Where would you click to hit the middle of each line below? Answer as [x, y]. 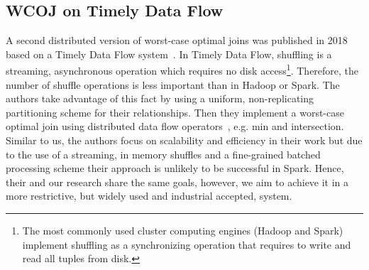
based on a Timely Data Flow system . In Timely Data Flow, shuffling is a [169, 54]
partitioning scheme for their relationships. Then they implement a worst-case [175, 112]
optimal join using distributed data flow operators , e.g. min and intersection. [175, 126]
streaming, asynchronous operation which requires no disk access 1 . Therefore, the [182, 70]
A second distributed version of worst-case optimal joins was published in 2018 [177, 40]
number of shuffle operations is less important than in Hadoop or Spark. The [173, 84]
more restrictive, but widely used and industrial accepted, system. [149, 196]
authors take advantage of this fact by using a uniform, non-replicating [160, 98]
